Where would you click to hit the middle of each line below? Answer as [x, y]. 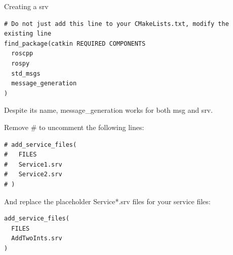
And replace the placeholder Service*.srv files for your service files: [107, 201]
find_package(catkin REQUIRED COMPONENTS [75, 43]
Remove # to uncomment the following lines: [74, 127]
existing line [28, 34]
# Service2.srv [33, 174]
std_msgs [26, 73]
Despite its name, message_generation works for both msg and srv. [108, 110]
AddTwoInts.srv [37, 238]
